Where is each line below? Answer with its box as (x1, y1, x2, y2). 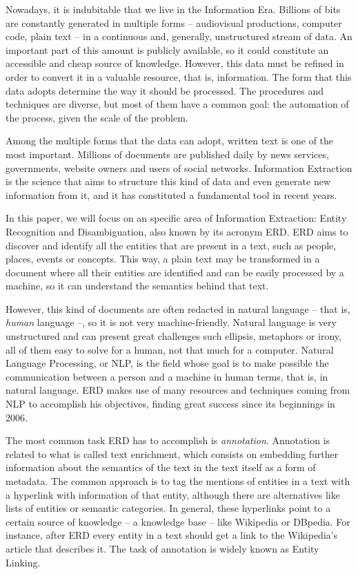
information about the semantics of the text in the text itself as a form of (6, 460, 316, 475)
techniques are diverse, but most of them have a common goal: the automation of (6, 97, 349, 111)
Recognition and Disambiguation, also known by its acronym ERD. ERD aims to (6, 224, 348, 238)
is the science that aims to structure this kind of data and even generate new (6, 174, 331, 189)
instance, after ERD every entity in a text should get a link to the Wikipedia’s (6, 528, 338, 542)
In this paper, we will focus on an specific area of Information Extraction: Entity (6, 211, 347, 225)
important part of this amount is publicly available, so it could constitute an (6, 42, 329, 57)
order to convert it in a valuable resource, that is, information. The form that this (6, 69, 352, 84)
